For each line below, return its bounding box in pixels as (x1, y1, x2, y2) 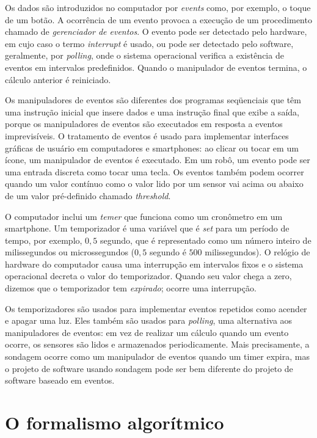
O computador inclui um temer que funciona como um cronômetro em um (5, 210, 283, 222)
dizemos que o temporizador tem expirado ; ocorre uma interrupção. (5, 282, 257, 294)
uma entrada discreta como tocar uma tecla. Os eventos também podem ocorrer (5, 165, 304, 178)
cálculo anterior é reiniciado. (5, 73, 111, 86)
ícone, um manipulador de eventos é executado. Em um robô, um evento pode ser (5, 153, 310, 166)
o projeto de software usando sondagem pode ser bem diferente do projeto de (5, 362, 293, 374)
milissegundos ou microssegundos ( (5, 246, 135, 258)
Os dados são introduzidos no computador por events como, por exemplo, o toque (5, 1, 311, 13)
